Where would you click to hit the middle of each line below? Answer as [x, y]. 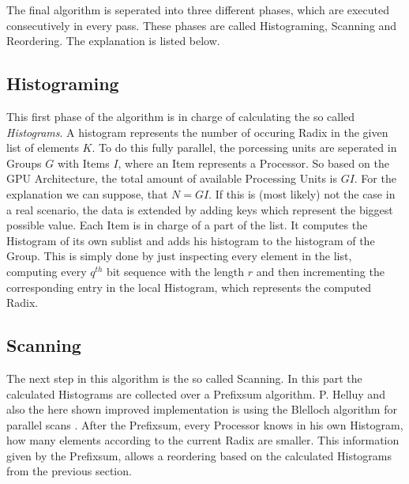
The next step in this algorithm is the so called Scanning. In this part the [184, 378]
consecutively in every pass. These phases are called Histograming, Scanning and [202, 25]
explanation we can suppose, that [87, 193]
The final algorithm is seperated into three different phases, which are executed [198, 9]
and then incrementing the [320, 271]
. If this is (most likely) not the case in [302, 193]
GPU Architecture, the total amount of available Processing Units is [172, 178]
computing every [47, 271]
